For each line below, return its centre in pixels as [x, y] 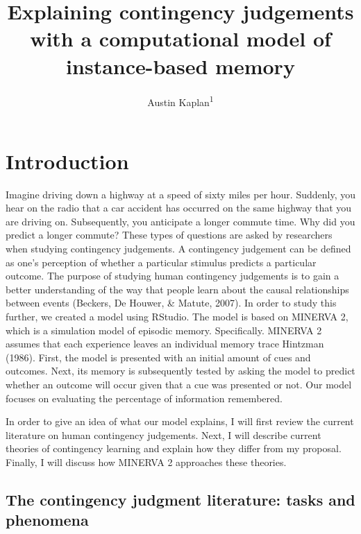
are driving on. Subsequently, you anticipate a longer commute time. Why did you [180, 221]
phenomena [47, 520]
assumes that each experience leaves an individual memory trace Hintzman [165, 344]
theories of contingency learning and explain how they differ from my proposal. [174, 448]
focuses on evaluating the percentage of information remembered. [144, 398]
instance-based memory [180, 66]
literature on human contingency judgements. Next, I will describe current [163, 434]
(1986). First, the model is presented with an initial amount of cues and [158, 357]
